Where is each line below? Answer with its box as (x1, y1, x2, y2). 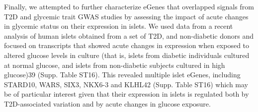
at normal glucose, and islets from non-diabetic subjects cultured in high (4, 59, 225, 70)
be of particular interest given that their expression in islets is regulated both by (4, 89, 249, 99)
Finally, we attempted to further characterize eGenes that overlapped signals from (4, 1, 254, 11)
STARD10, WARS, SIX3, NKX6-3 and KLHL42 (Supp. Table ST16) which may (4, 79, 249, 89)
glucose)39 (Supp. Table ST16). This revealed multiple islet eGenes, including (4, 69, 241, 80)
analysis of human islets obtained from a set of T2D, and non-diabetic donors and (4, 30, 254, 41)
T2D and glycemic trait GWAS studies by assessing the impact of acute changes (4, 11, 249, 21)
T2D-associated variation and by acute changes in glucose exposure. (4, 98, 211, 109)
